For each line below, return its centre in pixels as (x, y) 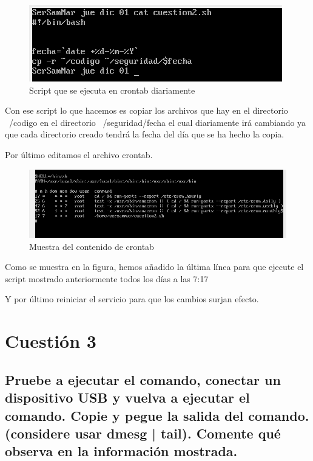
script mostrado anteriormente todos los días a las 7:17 (107, 278)
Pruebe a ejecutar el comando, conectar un (143, 379)
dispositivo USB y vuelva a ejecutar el (127, 397)
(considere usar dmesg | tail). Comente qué (143, 433)
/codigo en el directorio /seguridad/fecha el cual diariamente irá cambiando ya (157, 122)
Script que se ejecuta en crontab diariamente (112, 90)
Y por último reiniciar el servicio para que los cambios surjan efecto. (132, 299)
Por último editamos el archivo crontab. (79, 154)
